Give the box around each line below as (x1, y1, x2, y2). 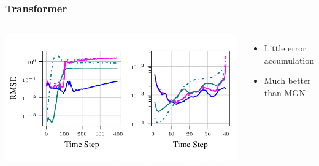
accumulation (264, 53, 315, 66)
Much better (264, 74, 311, 87)
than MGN (264, 86, 306, 99)
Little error (264, 42, 306, 55)
